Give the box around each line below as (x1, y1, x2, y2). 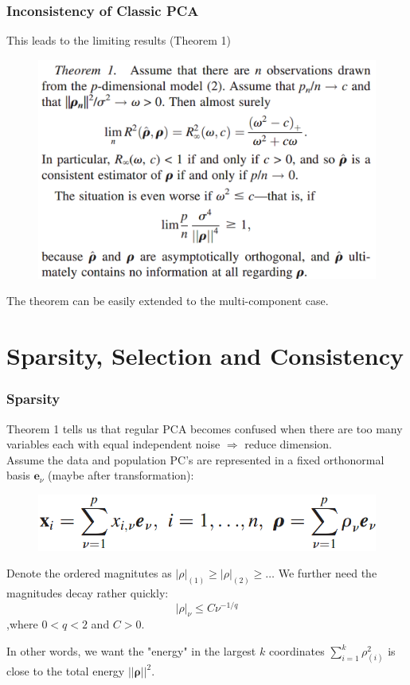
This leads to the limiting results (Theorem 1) (6, 32, 231, 49)
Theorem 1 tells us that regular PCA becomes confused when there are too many (6, 420, 403, 436)
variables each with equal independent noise (6, 436, 221, 452)
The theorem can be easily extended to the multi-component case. (6, 292, 329, 309)
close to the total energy (6, 663, 125, 679)
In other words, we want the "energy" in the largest (6, 643, 256, 660)
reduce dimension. (244, 436, 332, 452)
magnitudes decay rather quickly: (6, 585, 169, 601)
